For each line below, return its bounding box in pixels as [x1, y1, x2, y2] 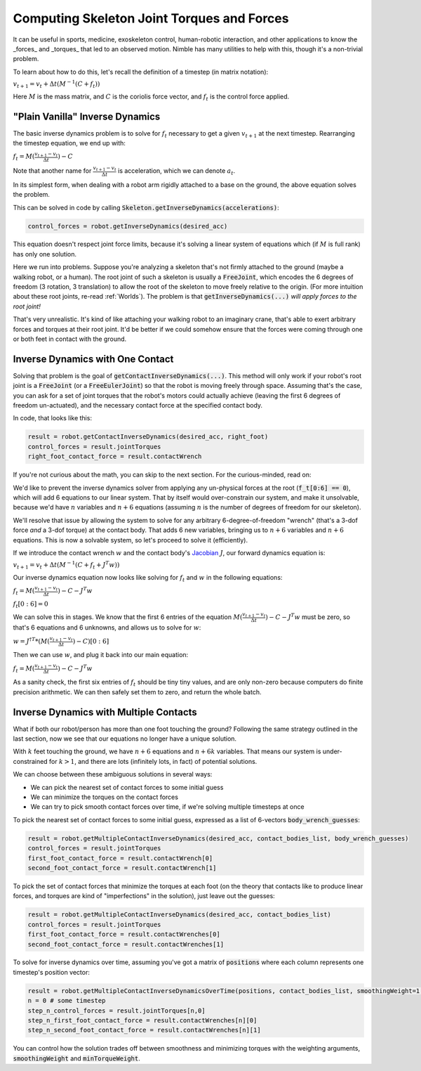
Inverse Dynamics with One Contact [13, 353, 174, 365]
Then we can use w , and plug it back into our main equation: [13, 651, 189, 659]
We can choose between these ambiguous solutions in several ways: [13, 770, 213, 779]
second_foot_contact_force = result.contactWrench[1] [27, 864, 217, 871]
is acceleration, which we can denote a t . [117, 166, 236, 176]
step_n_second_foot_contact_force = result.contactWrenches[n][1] [27, 1026, 261, 1034]
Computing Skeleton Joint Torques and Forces [13, 11, 289, 26]
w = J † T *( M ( [13, 636, 51, 645]
